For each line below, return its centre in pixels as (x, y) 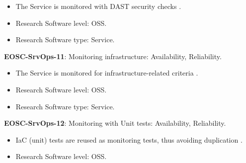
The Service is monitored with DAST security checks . (98, 6)
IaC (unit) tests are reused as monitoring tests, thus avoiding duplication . (129, 139)
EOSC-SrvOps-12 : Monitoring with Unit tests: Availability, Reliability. (115, 123)
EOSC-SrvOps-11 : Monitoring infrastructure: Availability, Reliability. (113, 56)
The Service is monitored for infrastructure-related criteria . (107, 73)
